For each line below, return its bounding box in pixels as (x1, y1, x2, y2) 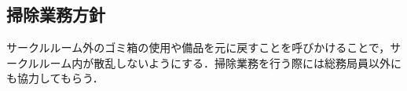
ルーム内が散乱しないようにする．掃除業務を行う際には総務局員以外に (38, 54, 402, 71)
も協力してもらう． (6, 70, 104, 86)
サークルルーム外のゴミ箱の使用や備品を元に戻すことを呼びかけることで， (6, 39, 390, 56)
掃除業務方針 (6, 2, 105, 27)
